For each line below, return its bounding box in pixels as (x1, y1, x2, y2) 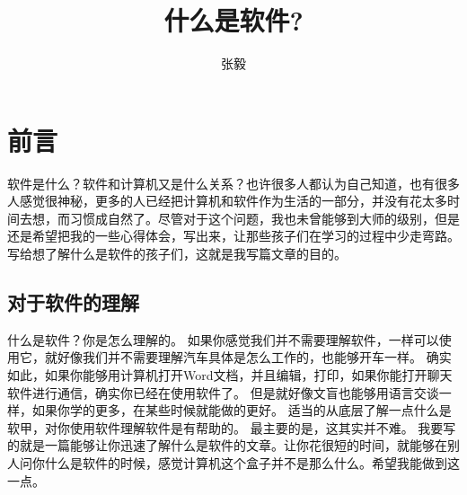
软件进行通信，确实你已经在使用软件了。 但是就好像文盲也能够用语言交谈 (7, 383, 439, 402)
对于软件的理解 (7, 288, 139, 316)
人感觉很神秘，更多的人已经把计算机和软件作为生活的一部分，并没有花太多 (7, 191, 447, 210)
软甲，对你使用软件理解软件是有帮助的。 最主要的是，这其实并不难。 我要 (7, 418, 444, 437)
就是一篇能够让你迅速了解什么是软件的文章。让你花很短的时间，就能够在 (19, 436, 447, 455)
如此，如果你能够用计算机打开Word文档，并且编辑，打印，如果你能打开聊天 (7, 366, 453, 385)
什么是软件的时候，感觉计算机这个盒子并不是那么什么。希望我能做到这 (44, 453, 460, 472)
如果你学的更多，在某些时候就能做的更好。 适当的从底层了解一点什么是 (31, 401, 452, 420)
